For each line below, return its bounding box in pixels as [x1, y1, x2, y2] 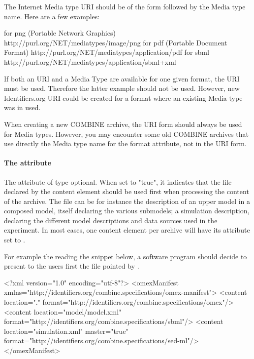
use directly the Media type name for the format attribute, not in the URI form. [4, 138, 247, 149]
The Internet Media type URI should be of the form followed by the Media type [4, 1, 246, 11]
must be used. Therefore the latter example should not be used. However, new [4, 83, 240, 93]
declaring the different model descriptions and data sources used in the [4, 215, 218, 225]
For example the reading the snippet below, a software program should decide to [4, 251, 247, 261]
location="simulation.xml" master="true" [4, 325, 128, 336]
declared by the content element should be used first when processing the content [4, 186, 249, 197]
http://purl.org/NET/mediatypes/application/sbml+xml [4, 56, 176, 67]
